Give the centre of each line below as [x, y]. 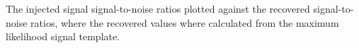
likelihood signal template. [63, 36]
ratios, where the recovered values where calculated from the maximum [185, 22]
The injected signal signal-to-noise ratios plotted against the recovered [158, 8]
